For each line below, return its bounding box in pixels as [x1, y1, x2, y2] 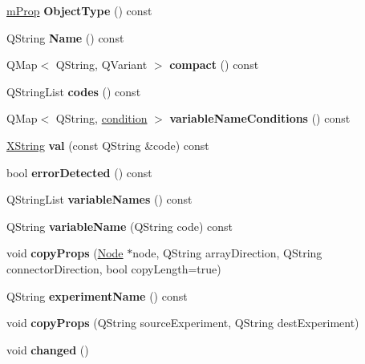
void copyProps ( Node [6, 245, 124, 261]
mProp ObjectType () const [6, 2, 152, 18]
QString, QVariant [55, 56, 148, 73]
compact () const [169, 56, 259, 73]
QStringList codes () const [6, 83, 141, 99]
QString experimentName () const [6, 287, 188, 304]
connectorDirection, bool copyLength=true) [6, 260, 221, 277]
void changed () [6, 341, 89, 358]
